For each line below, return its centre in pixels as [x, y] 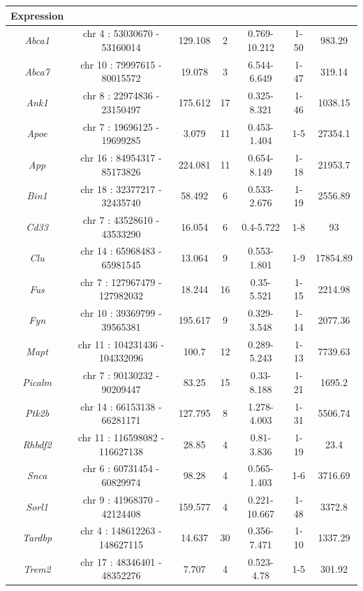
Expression [37, 15]
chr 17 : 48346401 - [121, 561]
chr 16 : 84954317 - [121, 158]
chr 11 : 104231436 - [121, 344]
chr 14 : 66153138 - [121, 406]
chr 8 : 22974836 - [121, 95]
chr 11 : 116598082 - [121, 437]
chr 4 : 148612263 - [121, 531]
